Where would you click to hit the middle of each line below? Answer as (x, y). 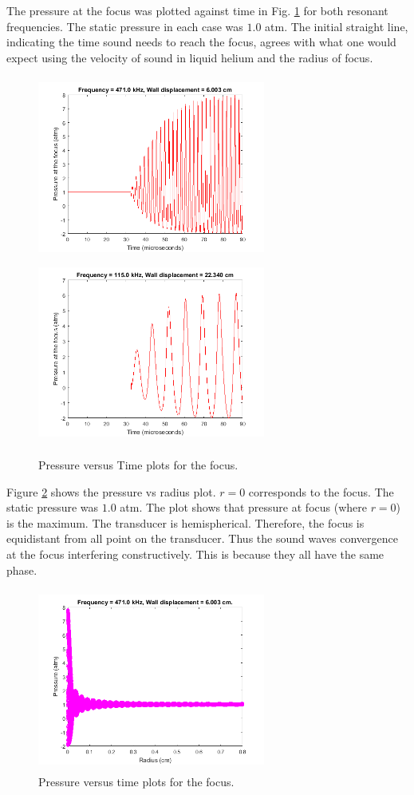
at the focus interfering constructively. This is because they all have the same (195, 554)
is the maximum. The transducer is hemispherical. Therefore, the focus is (185, 522)
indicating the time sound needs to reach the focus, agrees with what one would (201, 42)
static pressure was (53, 507)
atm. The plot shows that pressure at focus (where (243, 507)
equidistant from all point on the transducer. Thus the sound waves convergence (202, 538)
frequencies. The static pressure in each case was (125, 26)
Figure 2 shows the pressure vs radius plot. (111, 491)
